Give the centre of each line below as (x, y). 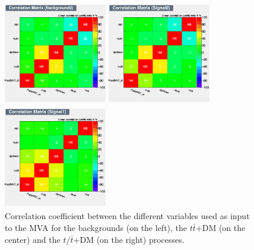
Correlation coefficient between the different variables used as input (127, 216)
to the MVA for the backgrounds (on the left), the (96, 227)
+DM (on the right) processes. (129, 239)
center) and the (33, 239)
